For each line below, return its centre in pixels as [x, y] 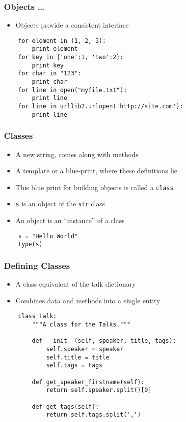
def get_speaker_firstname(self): [88, 382]
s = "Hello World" [48, 236]
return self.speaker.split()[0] [99, 390]
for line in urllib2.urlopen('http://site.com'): [101, 107]
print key [48, 65]
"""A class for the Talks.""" [81, 325]
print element [55, 49]
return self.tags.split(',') [93, 415]
